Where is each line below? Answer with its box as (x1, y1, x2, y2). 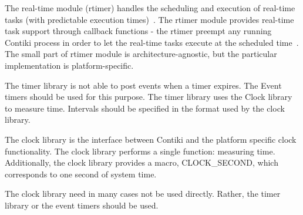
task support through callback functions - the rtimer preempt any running (5, 25, 272, 37)
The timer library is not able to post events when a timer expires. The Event (5, 79, 282, 91)
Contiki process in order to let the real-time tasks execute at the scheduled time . (5, 36, 299, 48)
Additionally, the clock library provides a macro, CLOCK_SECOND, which (5, 156, 278, 169)
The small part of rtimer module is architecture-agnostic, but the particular (5, 48, 277, 60)
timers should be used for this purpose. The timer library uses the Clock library (5, 90, 292, 103)
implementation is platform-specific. (5, 59, 134, 71)
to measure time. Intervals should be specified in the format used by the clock (5, 102, 285, 114)
